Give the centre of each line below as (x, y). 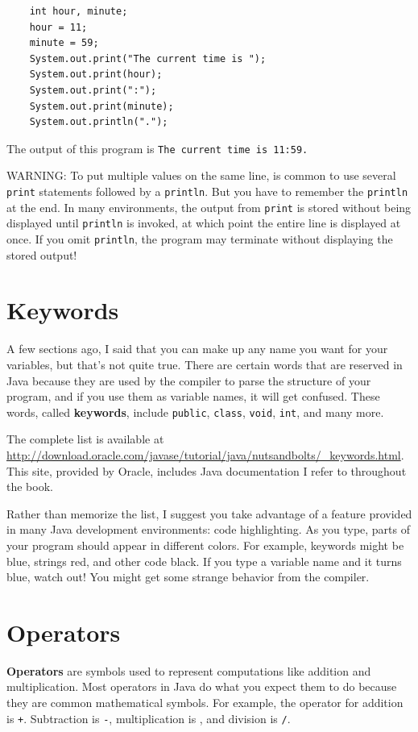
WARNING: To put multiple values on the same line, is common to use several (201, 175)
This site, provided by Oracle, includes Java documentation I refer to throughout (207, 470)
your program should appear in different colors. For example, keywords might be (205, 545)
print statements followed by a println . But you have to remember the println (207, 191)
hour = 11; (58, 27)
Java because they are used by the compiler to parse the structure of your (189, 380)
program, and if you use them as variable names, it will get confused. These (193, 396)
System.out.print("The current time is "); (148, 58)
